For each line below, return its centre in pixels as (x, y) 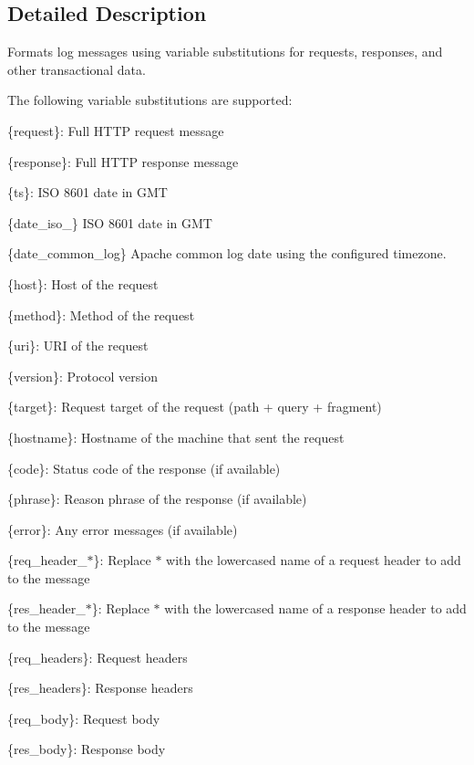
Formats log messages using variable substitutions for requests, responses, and (225, 52)
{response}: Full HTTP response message (123, 161)
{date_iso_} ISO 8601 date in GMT (110, 222)
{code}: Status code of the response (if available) (144, 468)
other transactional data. (77, 69)
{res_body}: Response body (87, 749)
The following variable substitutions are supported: (150, 100)
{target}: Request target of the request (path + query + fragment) (195, 407)
